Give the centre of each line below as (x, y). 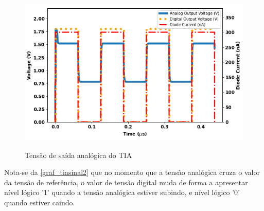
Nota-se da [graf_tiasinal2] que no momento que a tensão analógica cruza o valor (132, 172)
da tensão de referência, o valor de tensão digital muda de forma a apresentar (126, 182)
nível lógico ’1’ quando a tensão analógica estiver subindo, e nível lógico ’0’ (122, 192)
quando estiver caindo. (40, 202)
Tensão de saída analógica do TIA (78, 155)
